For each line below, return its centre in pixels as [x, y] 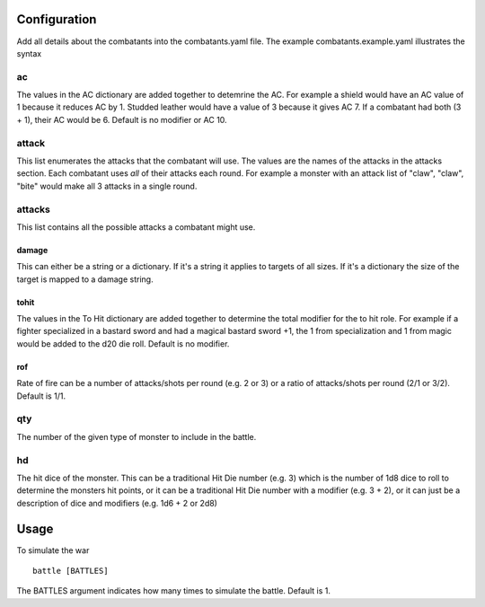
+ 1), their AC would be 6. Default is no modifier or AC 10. [122, 119]
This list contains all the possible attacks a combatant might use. [136, 227]
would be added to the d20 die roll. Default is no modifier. [123, 343]
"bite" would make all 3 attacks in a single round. [107, 186]
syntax [29, 53]
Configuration [57, 19]
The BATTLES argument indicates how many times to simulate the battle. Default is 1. [174, 591]
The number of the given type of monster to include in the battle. [137, 436]
